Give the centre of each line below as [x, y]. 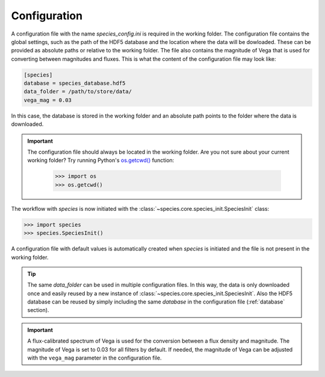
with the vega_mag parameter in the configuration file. [94, 358]
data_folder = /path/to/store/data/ [78, 92]
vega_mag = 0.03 [48, 100]
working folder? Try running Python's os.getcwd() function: [101, 160]
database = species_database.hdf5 [75, 83]
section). [38, 310]
